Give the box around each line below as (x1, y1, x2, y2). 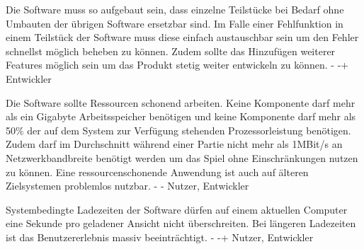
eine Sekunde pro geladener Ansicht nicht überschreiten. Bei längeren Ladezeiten (6, 216, 356, 231)
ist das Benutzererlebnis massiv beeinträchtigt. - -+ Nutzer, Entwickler (6, 229, 314, 244)
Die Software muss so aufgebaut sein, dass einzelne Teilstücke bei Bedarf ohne (6, 2, 344, 16)
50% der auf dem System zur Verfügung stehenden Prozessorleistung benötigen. (6, 122, 351, 137)
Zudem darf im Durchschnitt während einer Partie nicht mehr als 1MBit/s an (6, 137, 343, 151)
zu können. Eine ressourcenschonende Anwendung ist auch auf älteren (6, 164, 309, 179)
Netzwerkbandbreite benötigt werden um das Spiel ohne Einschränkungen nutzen (6, 150, 358, 165)
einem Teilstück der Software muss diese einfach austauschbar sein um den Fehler (6, 30, 359, 45)
